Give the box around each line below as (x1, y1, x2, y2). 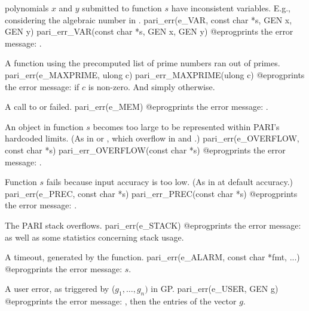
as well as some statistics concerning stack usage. (5, 230, 184, 243)
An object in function (5, 120, 84, 133)
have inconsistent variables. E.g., (171, 2, 290, 14)
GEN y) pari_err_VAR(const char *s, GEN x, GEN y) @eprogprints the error (5, 25, 293, 38)
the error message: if (5, 80, 79, 93)
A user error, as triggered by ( (5, 282, 115, 295)
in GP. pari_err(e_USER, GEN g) (151, 282, 279, 295)
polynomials (5, 2, 49, 14)
